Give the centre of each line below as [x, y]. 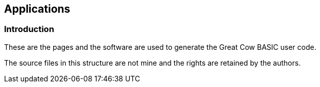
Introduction [29, 29]
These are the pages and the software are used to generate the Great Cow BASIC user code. [160, 47]
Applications [37, 9]
